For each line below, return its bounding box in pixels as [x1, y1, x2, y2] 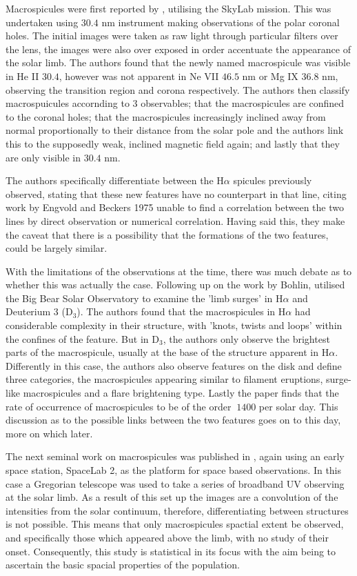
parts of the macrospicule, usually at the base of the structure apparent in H [6, 345, 329, 359]
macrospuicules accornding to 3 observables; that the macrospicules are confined [6, 96, 345, 110]
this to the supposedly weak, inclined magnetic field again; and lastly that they [6, 136, 340, 150]
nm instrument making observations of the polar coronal [101, 14, 340, 29]
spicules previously [233, 173, 312, 188]
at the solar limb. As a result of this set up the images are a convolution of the [6, 490, 338, 504]
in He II [6, 68, 39, 83]
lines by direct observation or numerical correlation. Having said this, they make [6, 213, 345, 228]
